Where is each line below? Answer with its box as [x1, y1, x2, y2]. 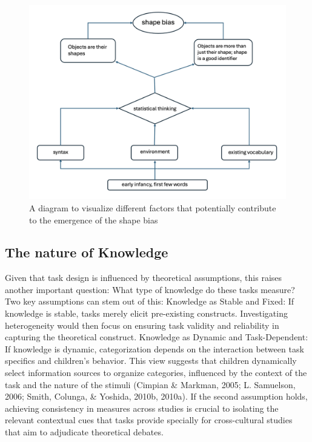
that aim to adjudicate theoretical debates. [5, 426, 164, 438]
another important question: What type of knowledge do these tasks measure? [5, 283, 295, 295]
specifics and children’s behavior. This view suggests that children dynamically [5, 354, 297, 367]
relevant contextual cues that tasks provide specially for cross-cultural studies [5, 414, 293, 426]
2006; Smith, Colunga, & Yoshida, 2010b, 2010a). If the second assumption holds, [5, 390, 308, 403]
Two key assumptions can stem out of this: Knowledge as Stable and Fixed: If [5, 295, 294, 308]
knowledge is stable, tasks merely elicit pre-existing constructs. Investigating [5, 307, 288, 320]
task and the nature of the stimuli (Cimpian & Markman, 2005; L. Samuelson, [5, 378, 296, 391]
